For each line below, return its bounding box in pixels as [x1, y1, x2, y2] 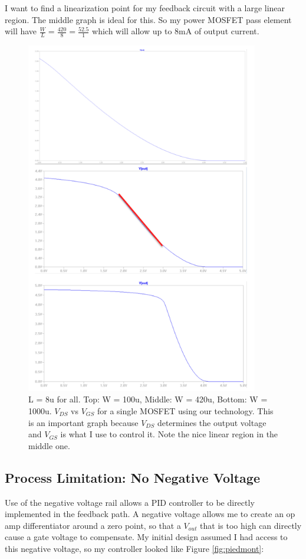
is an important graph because [28, 416, 139, 428]
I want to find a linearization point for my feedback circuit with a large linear [5, 2, 285, 14]
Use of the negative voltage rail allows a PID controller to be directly [5, 496, 255, 508]
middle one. [28, 439, 70, 451]
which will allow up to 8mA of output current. [92, 25, 259, 37]
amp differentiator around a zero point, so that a [5, 519, 181, 531]
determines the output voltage [157, 416, 266, 428]
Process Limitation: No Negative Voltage [5, 468, 260, 486]
